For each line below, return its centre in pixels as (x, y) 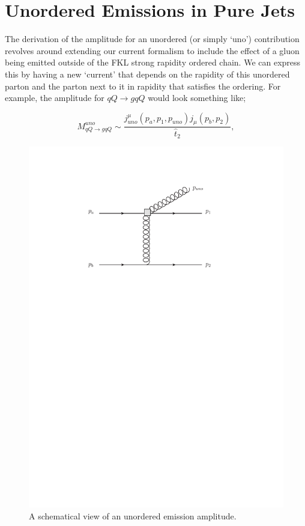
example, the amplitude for (55, 98)
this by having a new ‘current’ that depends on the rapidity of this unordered (147, 74)
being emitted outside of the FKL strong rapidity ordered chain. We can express (153, 62)
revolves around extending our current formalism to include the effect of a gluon (152, 50)
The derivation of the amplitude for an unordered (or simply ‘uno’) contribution (152, 39)
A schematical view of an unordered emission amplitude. (133, 515)
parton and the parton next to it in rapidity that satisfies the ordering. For (143, 86)
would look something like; (197, 98)
